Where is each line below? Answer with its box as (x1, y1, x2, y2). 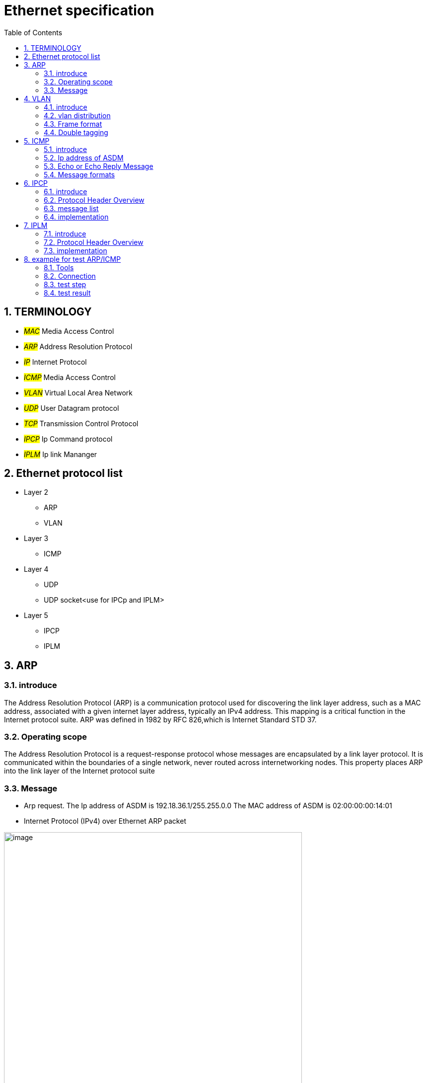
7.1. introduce (44, 229, 86, 238)
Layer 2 (24, 488, 49, 497)
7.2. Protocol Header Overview (44, 237, 143, 246)
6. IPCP (24, 178, 48, 187)
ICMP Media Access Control (24, 373, 116, 382)
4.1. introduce (44, 102, 87, 111)
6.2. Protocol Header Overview (44, 195, 144, 204)
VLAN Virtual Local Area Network (24, 388, 133, 397)
